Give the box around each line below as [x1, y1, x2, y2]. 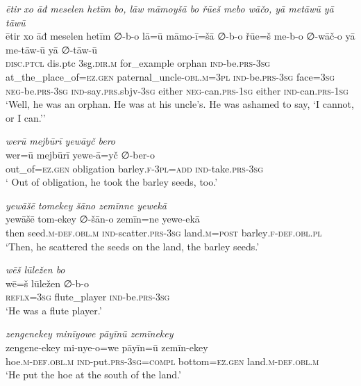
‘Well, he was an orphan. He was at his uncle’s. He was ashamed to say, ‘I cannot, [6, 97, 354, 111]
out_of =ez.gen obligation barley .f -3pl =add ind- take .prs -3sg [6, 161, 264, 175]
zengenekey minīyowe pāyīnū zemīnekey [6, 326, 174, 341]
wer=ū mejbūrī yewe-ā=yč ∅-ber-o [6, 147, 155, 161]
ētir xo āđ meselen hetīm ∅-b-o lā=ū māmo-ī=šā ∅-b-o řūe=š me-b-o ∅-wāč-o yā [6, 29, 355, 43]
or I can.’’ [6, 110, 46, 124]
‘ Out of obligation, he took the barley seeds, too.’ [6, 175, 218, 189]
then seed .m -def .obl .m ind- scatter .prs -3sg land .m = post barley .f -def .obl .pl [6, 225, 322, 239]
